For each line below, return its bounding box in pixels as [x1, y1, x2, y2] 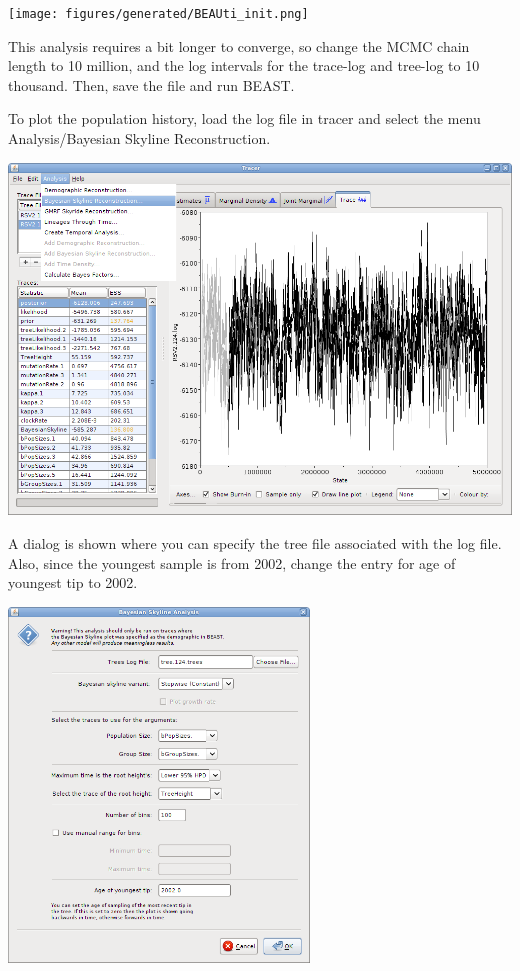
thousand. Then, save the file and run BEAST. [8, 74, 295, 95]
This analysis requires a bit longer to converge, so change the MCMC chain [8, 35, 470, 56]
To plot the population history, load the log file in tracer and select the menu [8, 108, 481, 129]
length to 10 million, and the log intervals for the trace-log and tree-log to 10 [8, 55, 480, 76]
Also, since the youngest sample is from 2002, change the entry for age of [8, 552, 456, 573]
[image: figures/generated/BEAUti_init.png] [8, 7, 309, 21]
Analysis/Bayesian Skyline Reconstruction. [8, 128, 271, 149]
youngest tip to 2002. [8, 572, 138, 593]
